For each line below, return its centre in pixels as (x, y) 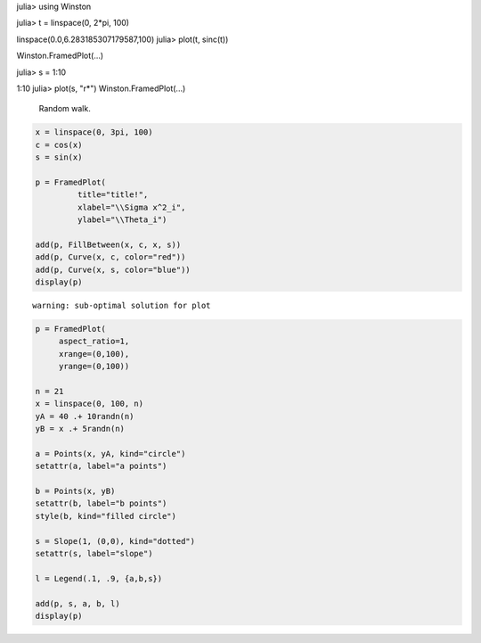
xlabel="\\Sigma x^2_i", (131, 207)
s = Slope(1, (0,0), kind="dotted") (115, 541)
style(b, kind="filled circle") (106, 516)
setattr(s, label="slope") (94, 554)
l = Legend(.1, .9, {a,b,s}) (99, 578)
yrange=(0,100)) (94, 367)
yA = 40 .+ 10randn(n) (85, 416)
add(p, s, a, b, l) (77, 603)
